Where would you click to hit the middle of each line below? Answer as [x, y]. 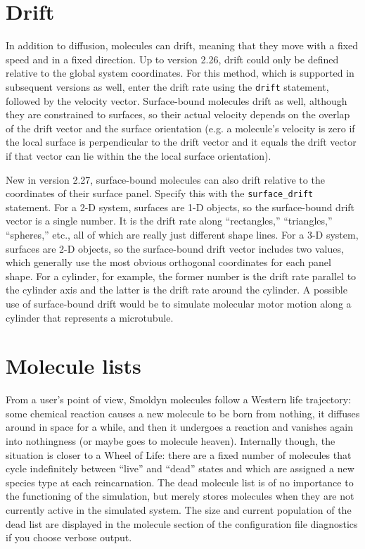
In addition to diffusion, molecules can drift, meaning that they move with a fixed [182, 45]
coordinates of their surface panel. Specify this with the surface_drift [160, 193]
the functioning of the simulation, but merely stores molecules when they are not [180, 496]
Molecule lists [73, 366]
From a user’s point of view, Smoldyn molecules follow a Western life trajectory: [179, 399]
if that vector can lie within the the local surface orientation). [139, 155]
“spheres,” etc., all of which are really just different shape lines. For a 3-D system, [182, 234]
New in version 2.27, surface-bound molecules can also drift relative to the [165, 179]
